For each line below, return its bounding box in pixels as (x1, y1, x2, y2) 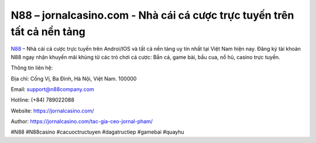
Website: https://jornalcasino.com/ (11, 107, 94, 114)
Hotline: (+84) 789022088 (11, 96, 74, 103)
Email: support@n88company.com (11, 85, 94, 93)
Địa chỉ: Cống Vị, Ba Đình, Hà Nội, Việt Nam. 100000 (11, 75, 137, 82)
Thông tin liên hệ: (11, 64, 53, 71)
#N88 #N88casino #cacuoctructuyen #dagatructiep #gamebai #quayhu (11, 128, 184, 135)
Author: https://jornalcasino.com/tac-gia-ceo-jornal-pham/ (11, 118, 153, 125)
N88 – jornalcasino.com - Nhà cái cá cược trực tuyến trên (11, 9, 294, 22)
